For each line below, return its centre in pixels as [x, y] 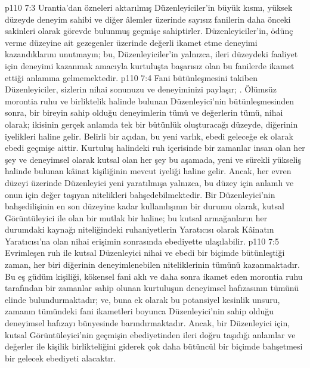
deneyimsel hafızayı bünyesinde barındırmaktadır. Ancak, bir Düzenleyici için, [148, 323]
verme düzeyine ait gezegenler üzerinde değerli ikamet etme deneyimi [131, 42]
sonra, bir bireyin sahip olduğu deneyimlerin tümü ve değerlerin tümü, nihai [144, 112]
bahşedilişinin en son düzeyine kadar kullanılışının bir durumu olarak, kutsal [145, 206]
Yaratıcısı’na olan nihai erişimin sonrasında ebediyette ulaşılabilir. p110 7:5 [142, 241]
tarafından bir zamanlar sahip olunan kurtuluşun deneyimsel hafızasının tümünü [152, 288]
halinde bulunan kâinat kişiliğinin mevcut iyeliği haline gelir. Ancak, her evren [148, 171]
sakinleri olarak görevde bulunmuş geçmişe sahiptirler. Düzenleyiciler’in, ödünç [149, 31]
